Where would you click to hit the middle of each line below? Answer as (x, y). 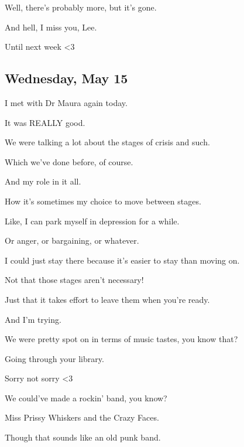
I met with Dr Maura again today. (66, 102)
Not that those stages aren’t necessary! (74, 280)
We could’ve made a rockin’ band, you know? (86, 397)
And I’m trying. (33, 319)
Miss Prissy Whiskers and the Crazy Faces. (82, 417)
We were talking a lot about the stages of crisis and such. (107, 142)
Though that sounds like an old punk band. (83, 437)
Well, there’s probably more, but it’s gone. (81, 7)
